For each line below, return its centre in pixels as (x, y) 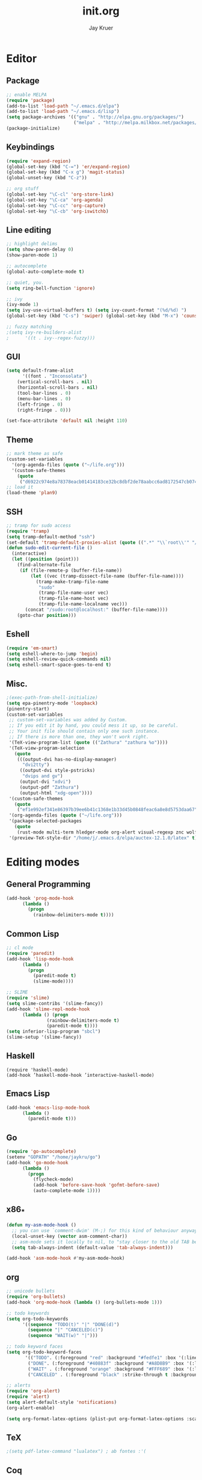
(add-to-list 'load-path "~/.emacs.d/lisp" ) (63, 112)
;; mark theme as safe (35, 454)
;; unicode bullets (31, 1291)
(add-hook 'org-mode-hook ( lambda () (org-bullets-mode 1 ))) (84, 1302)
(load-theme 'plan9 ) (32, 493)
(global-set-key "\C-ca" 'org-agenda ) (55, 200)
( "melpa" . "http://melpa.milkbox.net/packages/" (136, 123)
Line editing (29, 230)
